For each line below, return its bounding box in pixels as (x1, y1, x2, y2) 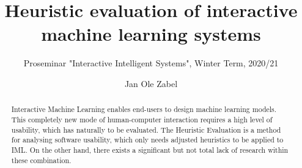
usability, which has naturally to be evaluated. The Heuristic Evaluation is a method (11, 124, 281, 135)
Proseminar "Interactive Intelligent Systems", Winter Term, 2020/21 (23, 57, 279, 69)
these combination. (11, 155, 72, 165)
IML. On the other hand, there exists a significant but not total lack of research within (11, 144, 289, 155)
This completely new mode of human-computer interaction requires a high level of (11, 114, 273, 124)
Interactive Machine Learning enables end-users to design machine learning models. (11, 104, 277, 114)
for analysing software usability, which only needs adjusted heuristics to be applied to (11, 135, 284, 145)
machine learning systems (41, 21, 261, 46)
